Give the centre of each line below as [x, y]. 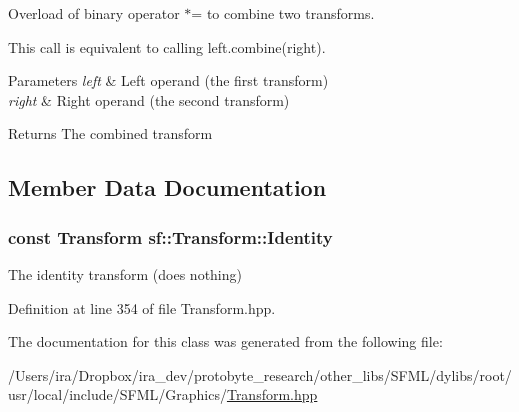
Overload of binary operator [94, 13]
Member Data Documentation [167, 187]
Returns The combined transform [110, 133]
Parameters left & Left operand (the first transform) [168, 80]
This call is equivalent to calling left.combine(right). [167, 46]
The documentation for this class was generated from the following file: [225, 341]
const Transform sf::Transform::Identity [170, 236]
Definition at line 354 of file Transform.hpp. [142, 307]
